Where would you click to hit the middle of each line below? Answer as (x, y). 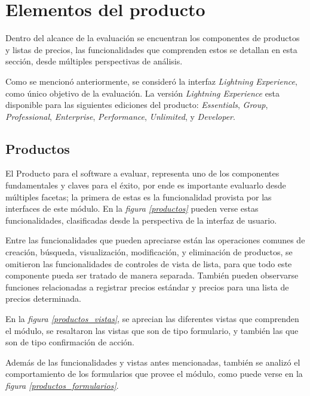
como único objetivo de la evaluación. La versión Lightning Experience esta (142, 93)
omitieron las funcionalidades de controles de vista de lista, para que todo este (149, 263)
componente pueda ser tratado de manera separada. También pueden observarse (152, 275)
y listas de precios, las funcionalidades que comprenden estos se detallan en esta (151, 49)
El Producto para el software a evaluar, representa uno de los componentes (142, 173)
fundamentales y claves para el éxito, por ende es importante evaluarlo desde (146, 185)
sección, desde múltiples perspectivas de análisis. (94, 61)
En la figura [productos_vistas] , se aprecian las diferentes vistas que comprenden (152, 319)
